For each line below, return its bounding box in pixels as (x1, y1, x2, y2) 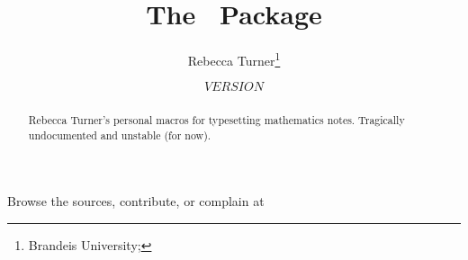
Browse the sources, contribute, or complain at (7, 192, 265, 211)
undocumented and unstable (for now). (28, 127, 211, 142)
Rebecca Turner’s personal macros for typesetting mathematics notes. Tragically (28, 112, 405, 128)
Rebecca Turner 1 (187, 49, 281, 69)
